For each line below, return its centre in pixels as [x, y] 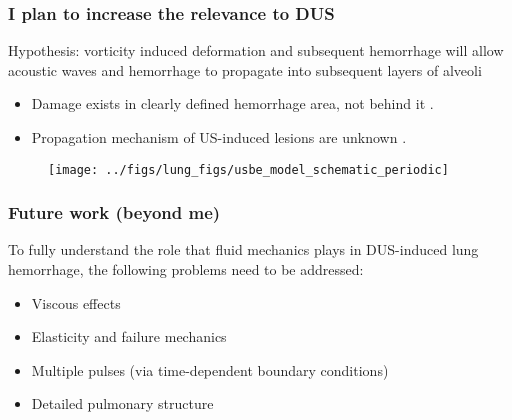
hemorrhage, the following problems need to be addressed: [186, 269]
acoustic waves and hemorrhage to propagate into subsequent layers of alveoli [245, 69]
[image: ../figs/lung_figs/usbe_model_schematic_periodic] [248, 169]
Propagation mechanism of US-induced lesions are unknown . [219, 137]
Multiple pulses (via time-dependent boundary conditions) [210, 369]
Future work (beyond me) [114, 212]
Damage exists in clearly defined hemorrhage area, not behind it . [232, 103]
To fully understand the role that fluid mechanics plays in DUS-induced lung [243, 249]
